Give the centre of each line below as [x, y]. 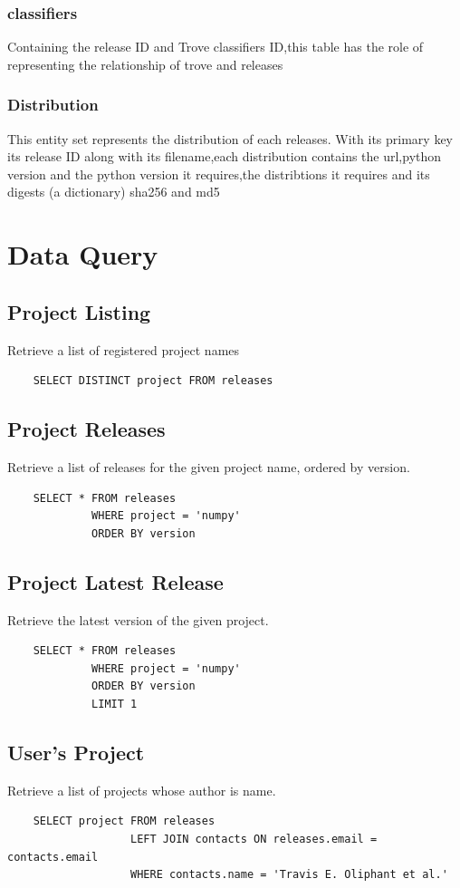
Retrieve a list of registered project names [124, 349]
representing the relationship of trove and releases [145, 64]
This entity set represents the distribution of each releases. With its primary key [230, 138]
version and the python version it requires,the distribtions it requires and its [219, 174]
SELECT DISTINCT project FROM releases [153, 381]
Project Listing [79, 311]
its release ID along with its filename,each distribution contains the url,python [225, 156]
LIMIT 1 [115, 704]
